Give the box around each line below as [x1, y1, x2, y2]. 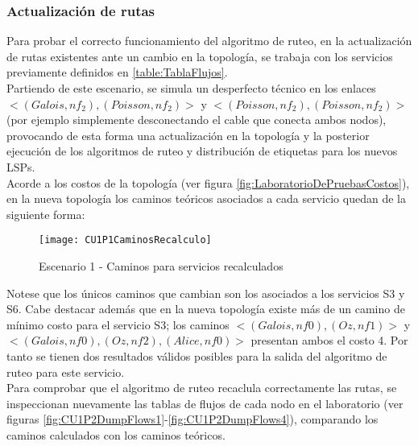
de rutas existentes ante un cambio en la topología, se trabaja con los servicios [6, 47, 393, 64]
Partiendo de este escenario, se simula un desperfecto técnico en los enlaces [6, 80, 376, 96]
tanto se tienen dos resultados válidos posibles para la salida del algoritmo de [6, 347, 387, 364]
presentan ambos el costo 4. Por [250, 332, 408, 349]
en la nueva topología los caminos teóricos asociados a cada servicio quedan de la [6, 190, 406, 207]
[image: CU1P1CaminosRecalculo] [39, 234, 212, 246]
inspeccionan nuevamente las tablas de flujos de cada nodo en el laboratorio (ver [6, 394, 404, 411]
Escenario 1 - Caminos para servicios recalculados [39, 258, 283, 274]
